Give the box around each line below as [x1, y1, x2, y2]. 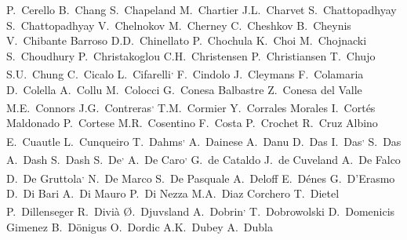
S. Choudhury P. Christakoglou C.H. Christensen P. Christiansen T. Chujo [6, 47, 376, 64]
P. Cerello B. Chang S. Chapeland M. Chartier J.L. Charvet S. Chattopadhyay [6, 2, 397, 17]
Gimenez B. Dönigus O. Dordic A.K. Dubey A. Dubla [6, 218, 273, 235]
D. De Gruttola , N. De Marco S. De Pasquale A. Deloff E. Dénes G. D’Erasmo [6, 167, 395, 186]
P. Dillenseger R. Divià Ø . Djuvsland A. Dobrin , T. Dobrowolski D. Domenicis [6, 201, 395, 220]
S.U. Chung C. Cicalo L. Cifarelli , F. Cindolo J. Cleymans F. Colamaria [6, 64, 364, 82]
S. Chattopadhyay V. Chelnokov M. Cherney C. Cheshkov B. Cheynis [6, 16, 351, 33]
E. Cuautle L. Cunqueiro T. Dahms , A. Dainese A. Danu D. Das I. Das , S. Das [6, 131, 402, 149]
